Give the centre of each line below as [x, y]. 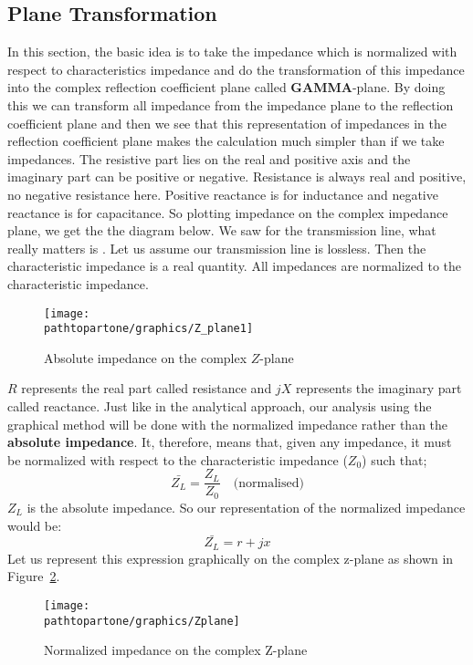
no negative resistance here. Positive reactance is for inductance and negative [223, 194]
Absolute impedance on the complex [146, 357]
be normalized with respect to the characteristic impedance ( [178, 459]
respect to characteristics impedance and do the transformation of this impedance [236, 69]
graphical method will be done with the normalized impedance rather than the [228, 424]
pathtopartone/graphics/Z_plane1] [149, 329]
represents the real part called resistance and [147, 388]
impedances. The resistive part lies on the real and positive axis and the [209, 158]
